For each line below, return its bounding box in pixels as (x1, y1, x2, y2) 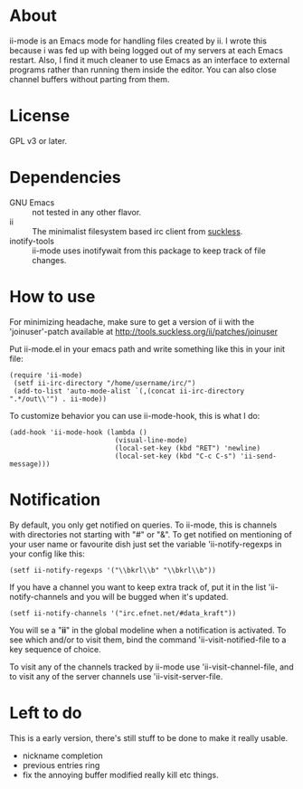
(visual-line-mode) (114, 435, 188, 444)
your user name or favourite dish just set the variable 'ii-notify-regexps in (9, 538, 282, 549)
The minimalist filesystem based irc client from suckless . (32, 225, 243, 236)
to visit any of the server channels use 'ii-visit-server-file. (9, 670, 223, 681)
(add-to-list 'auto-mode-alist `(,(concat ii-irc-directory (13, 386, 245, 395)
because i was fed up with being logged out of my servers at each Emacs (9, 44, 283, 55)
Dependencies (9, 167, 121, 188)
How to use (9, 287, 96, 307)
